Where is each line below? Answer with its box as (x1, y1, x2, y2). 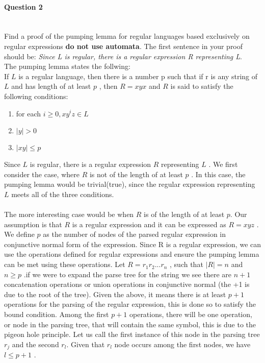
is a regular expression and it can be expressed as (72, 219, 226, 229)
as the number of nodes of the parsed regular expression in (43, 229, 226, 239)
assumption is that (4, 219, 62, 229)
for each (16, 108, 41, 118)
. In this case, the (191, 168, 246, 179)
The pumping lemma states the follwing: (4, 61, 130, 71)
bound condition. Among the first (4, 309, 109, 320)
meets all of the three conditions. (11, 188, 114, 199)
